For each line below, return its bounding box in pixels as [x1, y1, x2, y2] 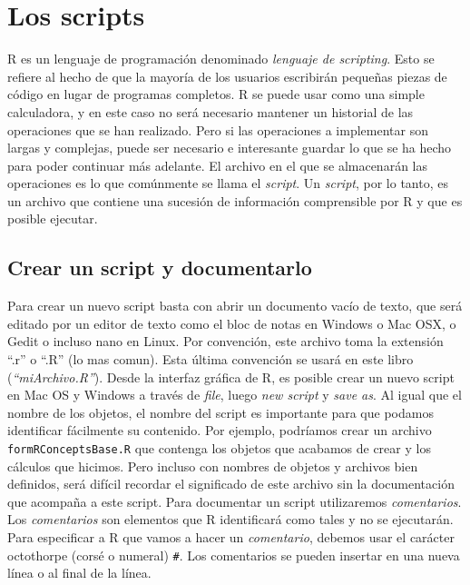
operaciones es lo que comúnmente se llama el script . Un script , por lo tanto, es [7, 174, 448, 193]
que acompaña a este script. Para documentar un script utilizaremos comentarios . [7, 491, 462, 511]
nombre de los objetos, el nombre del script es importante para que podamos [7, 402, 434, 421]
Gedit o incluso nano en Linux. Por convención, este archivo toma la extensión [7, 332, 444, 351]
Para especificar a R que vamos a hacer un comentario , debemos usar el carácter [7, 528, 455, 547]
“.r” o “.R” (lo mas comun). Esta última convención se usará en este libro [7, 350, 414, 369]
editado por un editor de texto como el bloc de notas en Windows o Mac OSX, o [7, 313, 456, 332]
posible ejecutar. [7, 209, 98, 228]
